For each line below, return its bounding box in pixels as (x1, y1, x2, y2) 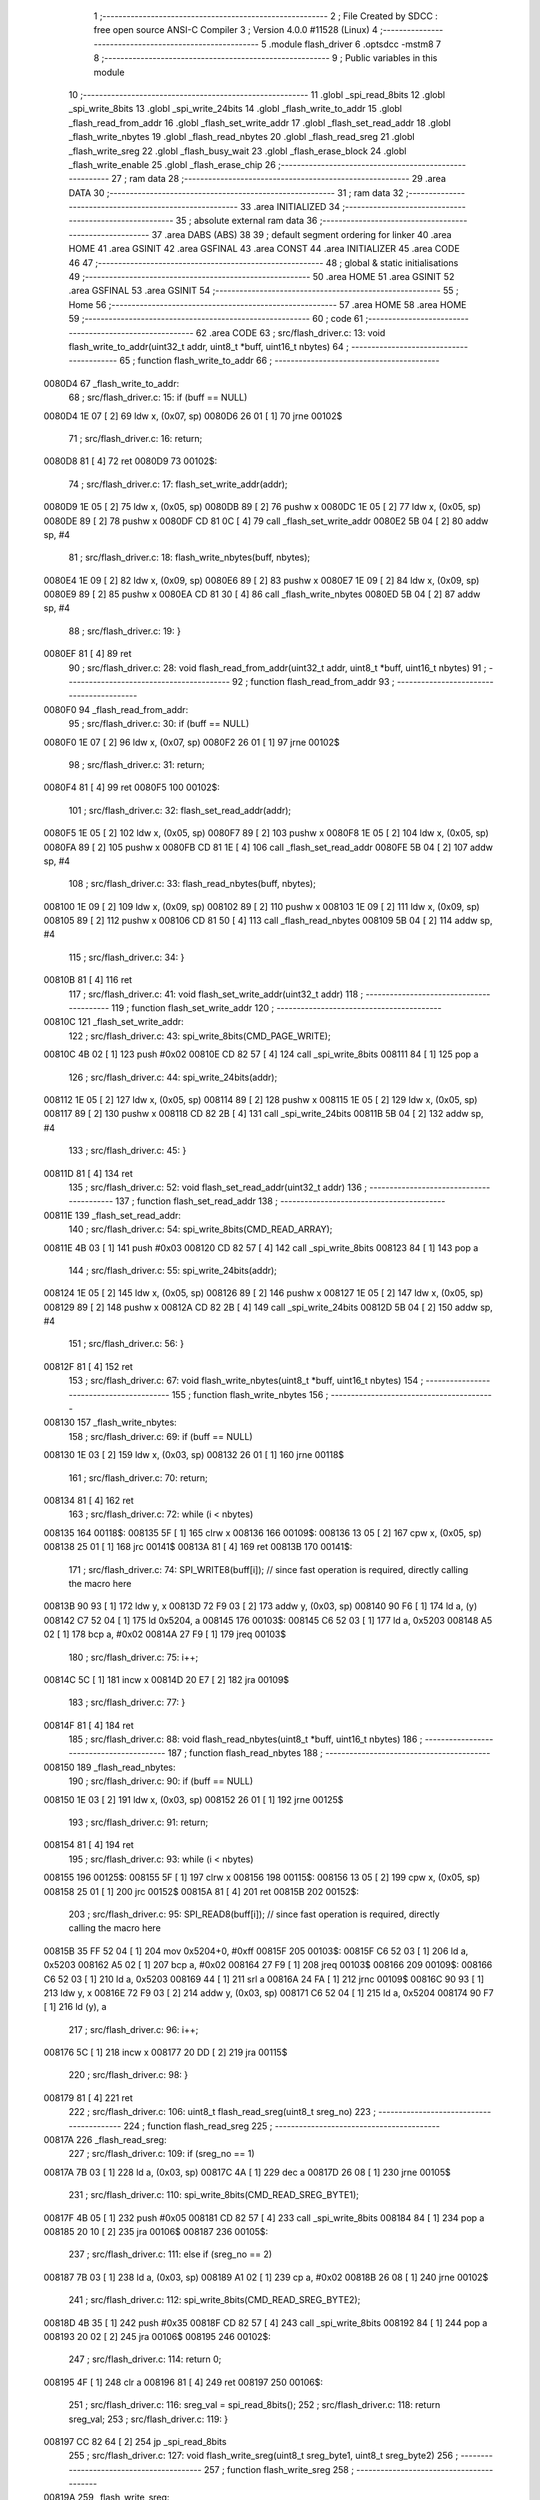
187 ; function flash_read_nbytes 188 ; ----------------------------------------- (167, 1747, 491, 1759)
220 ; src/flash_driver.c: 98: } (68, 2069, 189, 2081)
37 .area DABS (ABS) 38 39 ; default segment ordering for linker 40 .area (151, 228, 452, 240)
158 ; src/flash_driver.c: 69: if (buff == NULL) (68, 1430, 254, 1442)
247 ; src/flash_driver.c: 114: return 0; (68, 2353, 222, 2365)
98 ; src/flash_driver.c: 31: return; (68, 758, 205, 770)
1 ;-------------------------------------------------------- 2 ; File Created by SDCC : (93, 10, 439, 22)
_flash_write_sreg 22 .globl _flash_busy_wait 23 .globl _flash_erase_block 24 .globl (68, 145, 407, 157)
